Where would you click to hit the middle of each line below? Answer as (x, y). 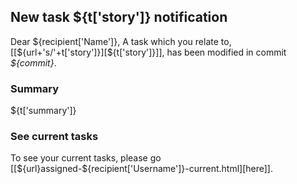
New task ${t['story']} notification (119, 17)
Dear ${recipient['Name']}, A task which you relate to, (121, 41)
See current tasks (54, 137)
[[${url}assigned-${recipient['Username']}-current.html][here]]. (141, 169)
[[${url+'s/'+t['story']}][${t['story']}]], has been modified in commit (148, 52)
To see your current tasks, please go (86, 158)
